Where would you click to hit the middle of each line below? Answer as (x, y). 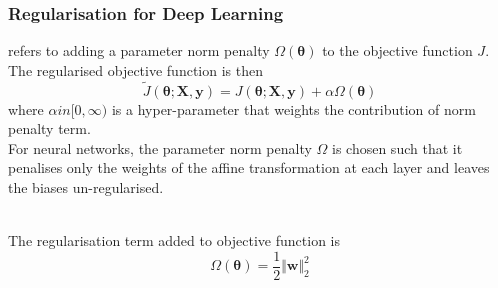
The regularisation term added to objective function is (174, 240)
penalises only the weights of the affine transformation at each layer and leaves (249, 167)
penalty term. (49, 128)
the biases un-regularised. (86, 187)
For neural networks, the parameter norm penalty (160, 147)
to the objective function (397, 50)
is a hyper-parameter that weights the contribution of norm (293, 108)
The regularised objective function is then (135, 69)
